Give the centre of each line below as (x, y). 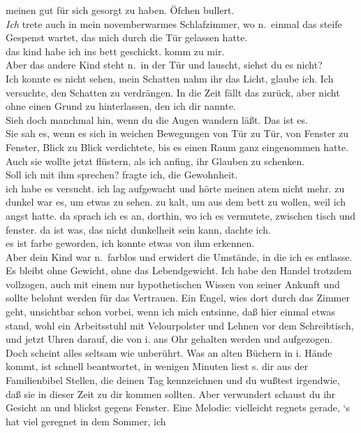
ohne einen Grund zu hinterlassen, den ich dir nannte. (121, 106)
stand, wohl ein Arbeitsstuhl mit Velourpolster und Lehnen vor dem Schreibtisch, (180, 325)
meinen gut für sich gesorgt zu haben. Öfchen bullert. (120, 10)
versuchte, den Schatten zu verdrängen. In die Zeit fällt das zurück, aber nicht (173, 92)
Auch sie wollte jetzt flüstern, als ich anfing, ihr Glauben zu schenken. (155, 161)
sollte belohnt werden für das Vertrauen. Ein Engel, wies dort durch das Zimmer (178, 298)
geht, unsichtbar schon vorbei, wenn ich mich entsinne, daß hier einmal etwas (171, 312)
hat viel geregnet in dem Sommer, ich (86, 421)
